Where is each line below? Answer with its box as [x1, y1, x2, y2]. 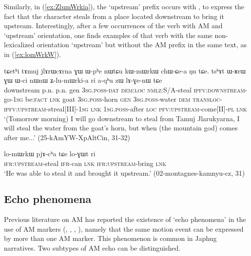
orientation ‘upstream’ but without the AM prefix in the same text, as [37, 39, 247, 50]
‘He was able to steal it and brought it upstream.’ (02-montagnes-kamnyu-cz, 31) [4, 167, 245, 178]
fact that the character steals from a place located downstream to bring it [4, 11, 224, 21]
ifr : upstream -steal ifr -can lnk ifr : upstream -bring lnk [4, 158, 166, 168]
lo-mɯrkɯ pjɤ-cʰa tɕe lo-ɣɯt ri [4, 148, 96, 159]
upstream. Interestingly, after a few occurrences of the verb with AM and [4, 20, 223, 31]
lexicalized [4, 39, 35, 50]
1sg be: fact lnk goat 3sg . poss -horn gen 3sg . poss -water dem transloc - [13, 94, 223, 104]
